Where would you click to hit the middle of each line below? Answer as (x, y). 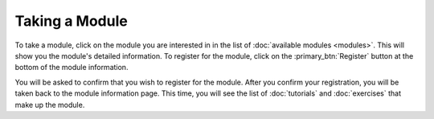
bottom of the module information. (72, 68)
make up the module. (50, 105)
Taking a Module (71, 21)
